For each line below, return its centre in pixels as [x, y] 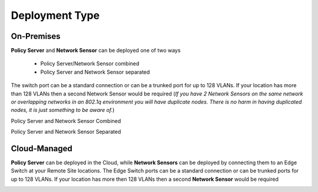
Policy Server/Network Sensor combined [90, 64]
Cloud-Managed [42, 148]
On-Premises [36, 36]
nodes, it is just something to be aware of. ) [63, 110]
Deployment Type [55, 15]
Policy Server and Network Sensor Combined [66, 121]
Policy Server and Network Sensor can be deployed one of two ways [96, 51]
